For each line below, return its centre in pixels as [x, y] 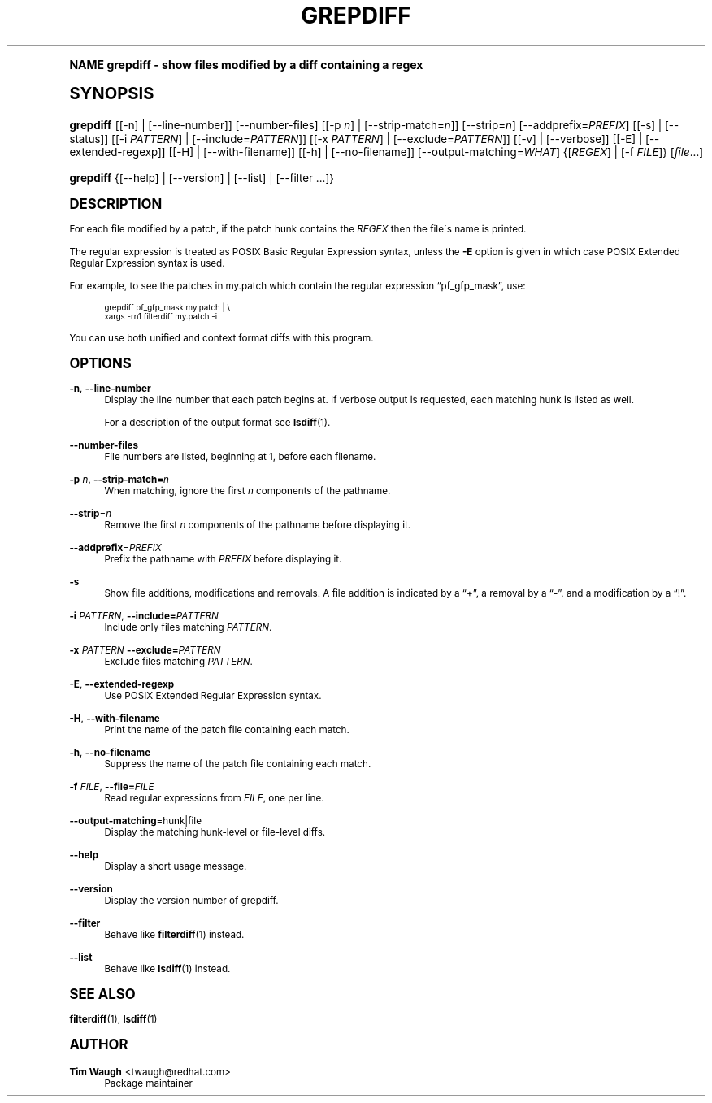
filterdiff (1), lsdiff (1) [113, 1019]
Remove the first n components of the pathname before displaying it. [258, 525]
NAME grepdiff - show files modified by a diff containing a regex [246, 64]
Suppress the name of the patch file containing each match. [238, 764]
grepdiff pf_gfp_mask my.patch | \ [167, 307]
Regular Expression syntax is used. [147, 263]
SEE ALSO [102, 994]
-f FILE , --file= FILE [112, 786]
